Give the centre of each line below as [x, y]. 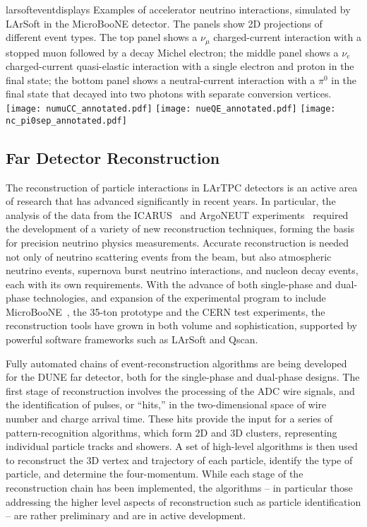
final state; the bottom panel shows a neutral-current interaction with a [161, 79]
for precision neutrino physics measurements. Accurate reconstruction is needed [178, 242]
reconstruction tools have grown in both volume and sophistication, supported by [181, 325]
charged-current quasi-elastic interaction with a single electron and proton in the [180, 66]
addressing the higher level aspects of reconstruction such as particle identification [183, 501]
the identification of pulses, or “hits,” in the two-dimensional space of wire [166, 404]
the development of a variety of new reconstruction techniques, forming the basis [180, 229]
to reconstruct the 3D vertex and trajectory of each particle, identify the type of [179, 460]
